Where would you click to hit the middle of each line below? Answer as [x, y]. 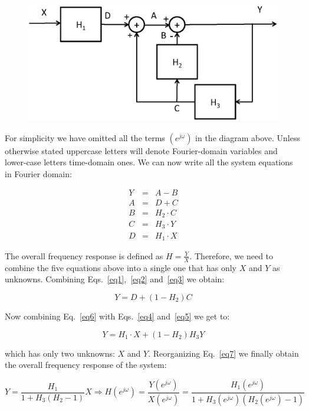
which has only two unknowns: [60, 353]
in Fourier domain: [38, 173]
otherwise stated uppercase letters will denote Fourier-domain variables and [141, 150]
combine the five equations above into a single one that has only [121, 267]
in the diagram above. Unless [248, 137]
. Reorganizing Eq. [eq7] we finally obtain [223, 353]
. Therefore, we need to [231, 255]
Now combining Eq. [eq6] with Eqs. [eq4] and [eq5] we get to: [117, 316]
